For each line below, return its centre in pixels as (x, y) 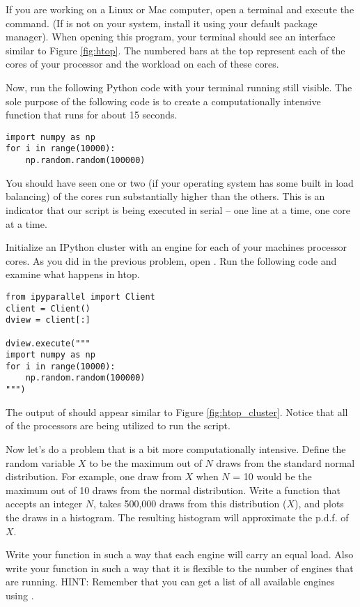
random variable (40, 462)
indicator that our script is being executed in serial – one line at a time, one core (178, 209)
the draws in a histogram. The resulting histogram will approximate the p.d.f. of (177, 517)
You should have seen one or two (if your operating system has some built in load (180, 182)
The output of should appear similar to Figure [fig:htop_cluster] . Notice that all (177, 412)
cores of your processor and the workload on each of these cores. (142, 64)
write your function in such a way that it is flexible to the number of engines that (180, 568)
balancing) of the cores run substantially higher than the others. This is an (165, 196)
